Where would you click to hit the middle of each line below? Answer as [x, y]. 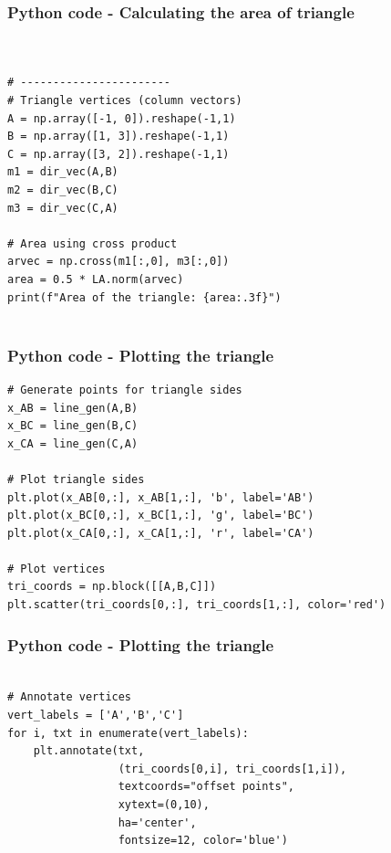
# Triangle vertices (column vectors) [125, 100]
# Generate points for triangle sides [125, 390]
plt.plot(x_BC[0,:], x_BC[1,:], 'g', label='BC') [161, 516]
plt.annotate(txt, [89, 751]
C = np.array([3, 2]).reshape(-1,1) [118, 154]
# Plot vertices [57, 569]
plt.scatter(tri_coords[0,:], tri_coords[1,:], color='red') [197, 605]
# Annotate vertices [70, 697]
